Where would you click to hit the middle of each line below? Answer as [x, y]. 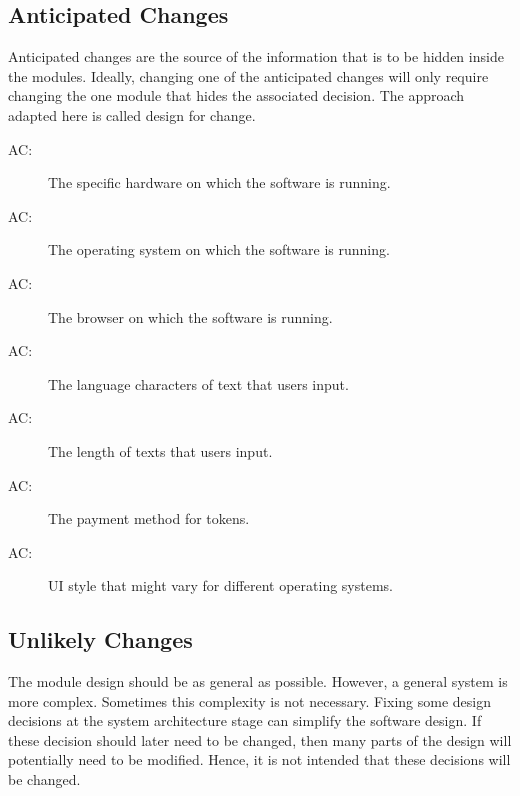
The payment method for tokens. [149, 518]
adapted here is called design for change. [132, 114]
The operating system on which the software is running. [219, 249]
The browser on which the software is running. [190, 316]
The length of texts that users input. [160, 450]
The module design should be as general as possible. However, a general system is [258, 681]
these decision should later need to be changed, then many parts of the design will [260, 739]
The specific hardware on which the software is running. [219, 182]
